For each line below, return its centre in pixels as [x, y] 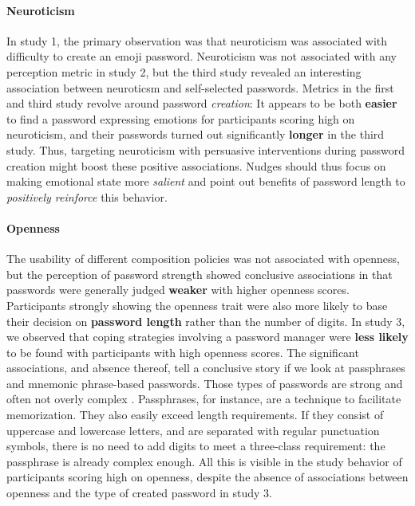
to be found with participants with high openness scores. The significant [183, 352]
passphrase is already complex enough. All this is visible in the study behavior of [204, 461]
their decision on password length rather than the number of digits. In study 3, [206, 321]
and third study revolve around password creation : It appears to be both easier [202, 103]
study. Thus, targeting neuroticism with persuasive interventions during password [206, 149]
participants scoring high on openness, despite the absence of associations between [207, 477]
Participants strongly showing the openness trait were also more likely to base [197, 305]
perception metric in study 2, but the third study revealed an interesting [184, 71]
